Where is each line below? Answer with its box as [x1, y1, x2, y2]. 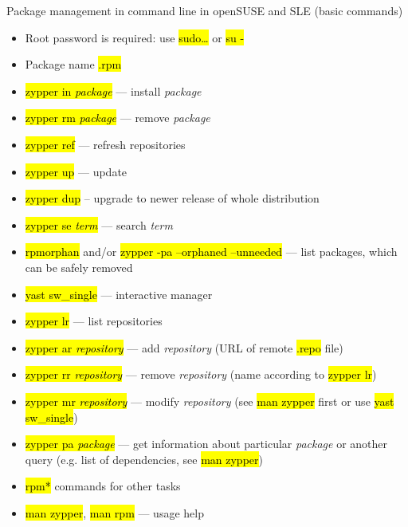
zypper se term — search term [25, 216, 173, 233]
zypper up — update [25, 163, 127, 179]
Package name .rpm [25, 56, 122, 73]
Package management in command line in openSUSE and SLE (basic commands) [6, 2, 403, 18]
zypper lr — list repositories [25, 313, 163, 329]
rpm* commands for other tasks [25, 478, 181, 494]
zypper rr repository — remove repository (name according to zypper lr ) [25, 366, 377, 383]
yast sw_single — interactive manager [25, 285, 213, 302]
